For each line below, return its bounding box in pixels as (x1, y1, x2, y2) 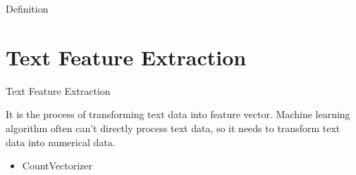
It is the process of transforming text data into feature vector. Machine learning (6, 107, 350, 122)
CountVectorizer (22, 158, 93, 173)
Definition (6, 1, 49, 15)
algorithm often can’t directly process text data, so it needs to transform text (6, 120, 340, 135)
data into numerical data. (6, 134, 116, 149)
